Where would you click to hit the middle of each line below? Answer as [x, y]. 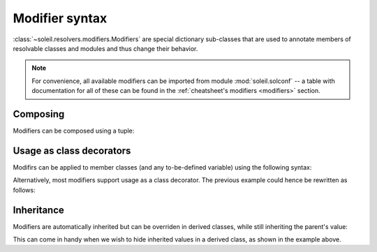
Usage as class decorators [72, 150]
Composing [39, 114]
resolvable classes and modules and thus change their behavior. [105, 48]
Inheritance [38, 210]
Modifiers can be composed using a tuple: [74, 131]
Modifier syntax [60, 18]
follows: [24, 190]
